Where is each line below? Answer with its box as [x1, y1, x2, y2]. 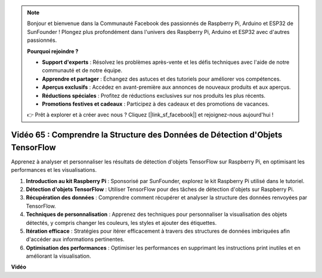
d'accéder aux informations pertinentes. [26, 236, 125, 243]
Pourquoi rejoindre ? [27, 48, 79, 55]
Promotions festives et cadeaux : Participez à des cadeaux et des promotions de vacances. [42, 100, 270, 107]
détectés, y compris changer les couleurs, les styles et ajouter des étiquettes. [26, 219, 217, 226]
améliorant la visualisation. [26, 252, 92, 260]
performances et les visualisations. [11, 166, 97, 174]
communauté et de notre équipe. [42, 67, 123, 74]
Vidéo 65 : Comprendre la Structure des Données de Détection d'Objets [11, 130, 283, 140]
